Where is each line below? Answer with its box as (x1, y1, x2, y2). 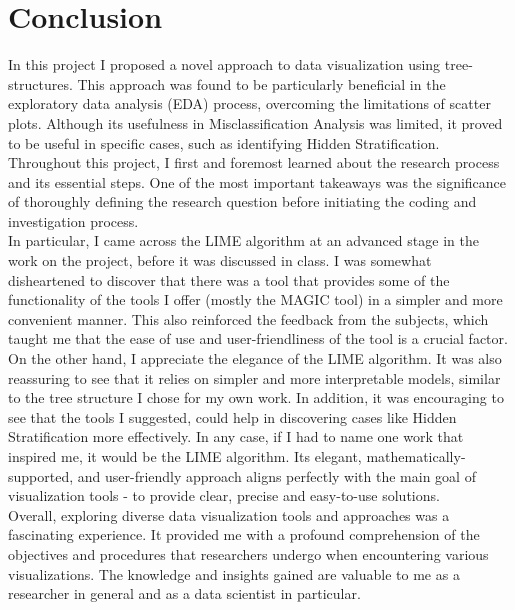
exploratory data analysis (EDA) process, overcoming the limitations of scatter (8, 93, 491, 114)
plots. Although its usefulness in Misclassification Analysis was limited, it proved (8, 112, 503, 133)
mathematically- (366, 446, 466, 466)
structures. (8, 73, 73, 94)
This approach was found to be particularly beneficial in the (77, 73, 446, 94)
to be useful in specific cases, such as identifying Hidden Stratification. (8, 132, 440, 153)
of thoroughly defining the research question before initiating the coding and (8, 191, 477, 212)
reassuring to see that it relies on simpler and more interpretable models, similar (8, 367, 501, 388)
